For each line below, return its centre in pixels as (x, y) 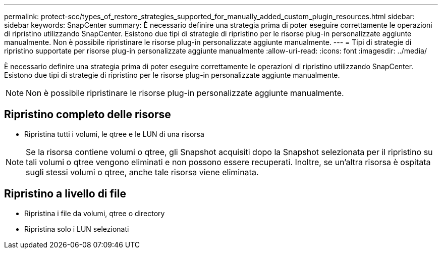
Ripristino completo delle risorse (88, 115)
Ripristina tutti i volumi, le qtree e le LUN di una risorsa (114, 134)
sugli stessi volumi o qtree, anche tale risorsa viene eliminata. (142, 172)
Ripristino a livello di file (65, 194)
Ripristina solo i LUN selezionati (77, 229)
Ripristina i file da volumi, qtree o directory (95, 213)
